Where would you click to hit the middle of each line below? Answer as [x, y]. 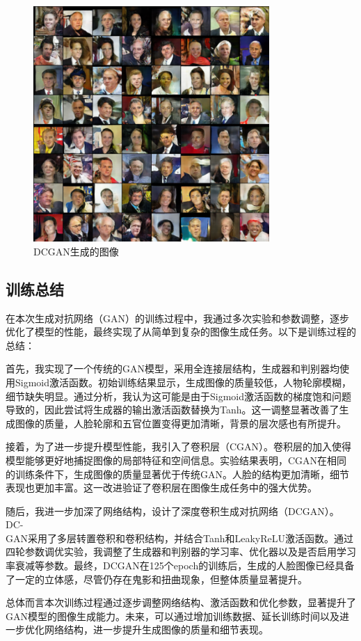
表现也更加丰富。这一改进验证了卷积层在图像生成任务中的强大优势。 [161, 488]
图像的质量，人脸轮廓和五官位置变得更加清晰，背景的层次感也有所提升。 [180, 423]
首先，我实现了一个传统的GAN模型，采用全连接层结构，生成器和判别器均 [173, 369]
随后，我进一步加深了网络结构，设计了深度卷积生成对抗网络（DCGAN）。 [173, 511]
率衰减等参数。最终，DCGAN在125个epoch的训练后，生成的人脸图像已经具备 [180, 565]
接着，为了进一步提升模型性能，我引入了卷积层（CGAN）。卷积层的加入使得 [179, 446]
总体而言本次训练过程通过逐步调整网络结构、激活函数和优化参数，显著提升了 [181, 602]
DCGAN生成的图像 [76, 251]
